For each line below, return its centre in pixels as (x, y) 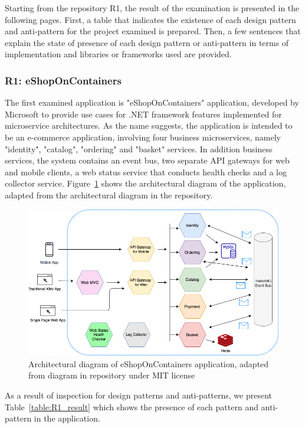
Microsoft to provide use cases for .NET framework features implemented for (143, 114)
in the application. (67, 418)
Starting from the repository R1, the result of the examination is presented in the (152, 8)
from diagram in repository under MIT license (112, 375)
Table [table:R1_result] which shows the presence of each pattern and (132, 406)
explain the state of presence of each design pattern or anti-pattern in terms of (147, 42)
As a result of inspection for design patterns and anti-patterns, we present (139, 395)
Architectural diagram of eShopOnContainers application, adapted (149, 363)
